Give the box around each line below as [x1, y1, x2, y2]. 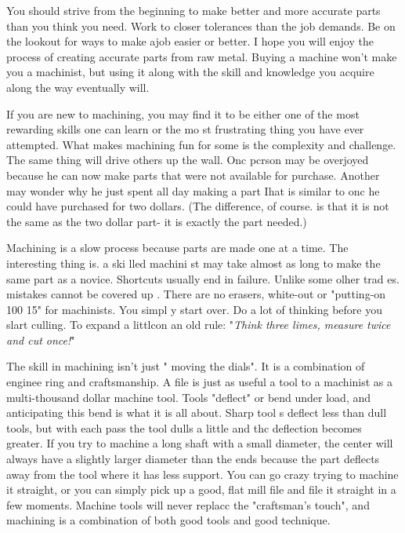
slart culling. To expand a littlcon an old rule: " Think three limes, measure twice [6, 316, 391, 333]
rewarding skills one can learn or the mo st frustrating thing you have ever [6, 121, 364, 137]
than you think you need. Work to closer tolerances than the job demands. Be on [6, 17, 396, 34]
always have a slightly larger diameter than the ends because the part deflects [6, 451, 380, 467]
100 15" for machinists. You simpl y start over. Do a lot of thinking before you [6, 301, 382, 317]
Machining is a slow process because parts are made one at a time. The [6, 239, 349, 256]
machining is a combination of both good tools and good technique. [6, 512, 331, 528]
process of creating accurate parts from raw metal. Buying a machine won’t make [6, 48, 397, 64]
